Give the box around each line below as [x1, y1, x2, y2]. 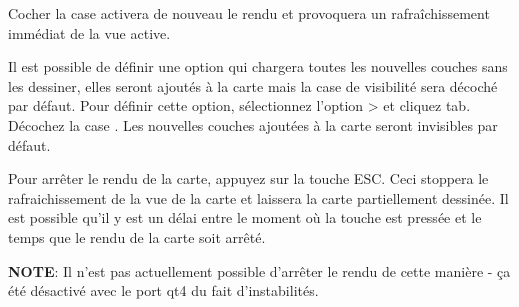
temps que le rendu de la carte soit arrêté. [8, 226, 266, 247]
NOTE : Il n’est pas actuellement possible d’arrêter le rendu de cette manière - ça [8, 260, 511, 281]
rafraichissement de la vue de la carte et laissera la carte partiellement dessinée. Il [8, 187, 509, 208]
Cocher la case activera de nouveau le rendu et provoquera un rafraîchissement [8, 3, 490, 23]
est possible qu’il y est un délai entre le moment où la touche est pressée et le [8, 207, 482, 228]
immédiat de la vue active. [8, 22, 171, 43]
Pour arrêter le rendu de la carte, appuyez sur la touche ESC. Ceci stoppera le [8, 168, 489, 189]
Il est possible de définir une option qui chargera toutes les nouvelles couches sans [8, 56, 508, 77]
